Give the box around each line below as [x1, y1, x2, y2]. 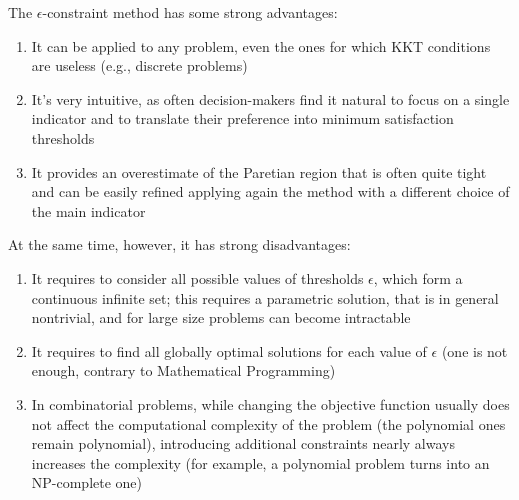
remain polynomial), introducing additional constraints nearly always [31, 433, 455, 454]
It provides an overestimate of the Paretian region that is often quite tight [31, 161, 487, 182]
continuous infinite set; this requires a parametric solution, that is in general [31, 287, 499, 308]
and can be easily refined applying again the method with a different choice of [31, 181, 510, 202]
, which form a [373, 267, 463, 288]
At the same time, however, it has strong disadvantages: [8, 234, 351, 255]
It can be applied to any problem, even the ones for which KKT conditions [31, 35, 491, 56]
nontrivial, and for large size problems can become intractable [31, 307, 411, 328]
